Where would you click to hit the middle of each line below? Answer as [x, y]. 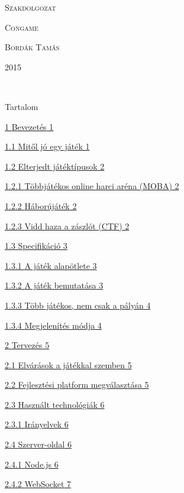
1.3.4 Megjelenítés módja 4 [53, 325]
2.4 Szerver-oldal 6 [38, 444]
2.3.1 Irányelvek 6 [37, 424]
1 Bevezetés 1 [29, 126]
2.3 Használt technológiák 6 [55, 404]
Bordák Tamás [32, 47]
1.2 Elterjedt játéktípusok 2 [55, 166]
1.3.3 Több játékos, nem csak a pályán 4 [78, 305]
